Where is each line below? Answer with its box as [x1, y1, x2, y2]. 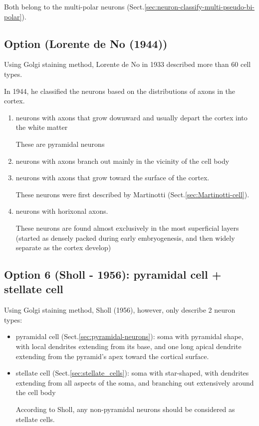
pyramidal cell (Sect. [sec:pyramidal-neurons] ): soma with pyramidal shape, [15, 331, 244, 342]
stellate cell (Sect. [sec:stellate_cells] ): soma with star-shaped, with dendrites [15, 368, 249, 378]
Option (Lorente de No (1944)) [4, 35, 168, 51]
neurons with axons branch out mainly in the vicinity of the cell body [15, 155, 230, 166]
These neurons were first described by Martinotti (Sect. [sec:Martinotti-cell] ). [15, 189, 250, 199]
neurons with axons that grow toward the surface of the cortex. [15, 172, 210, 183]
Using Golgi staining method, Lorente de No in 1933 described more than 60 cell [4, 59, 251, 69]
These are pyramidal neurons [15, 138, 105, 149]
